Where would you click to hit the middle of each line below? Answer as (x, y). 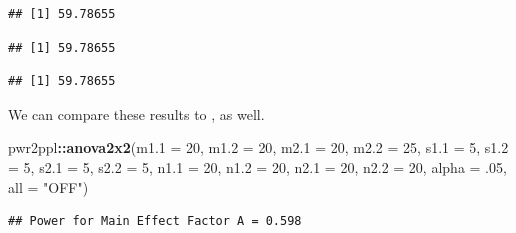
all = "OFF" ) (48, 186)
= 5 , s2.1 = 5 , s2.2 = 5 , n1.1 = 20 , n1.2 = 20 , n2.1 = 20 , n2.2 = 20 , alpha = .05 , (257, 166)
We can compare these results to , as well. (136, 113)
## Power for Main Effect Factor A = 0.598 (155, 221)
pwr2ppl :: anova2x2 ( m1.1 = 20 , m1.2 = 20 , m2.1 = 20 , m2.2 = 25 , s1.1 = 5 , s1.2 (258, 147)
